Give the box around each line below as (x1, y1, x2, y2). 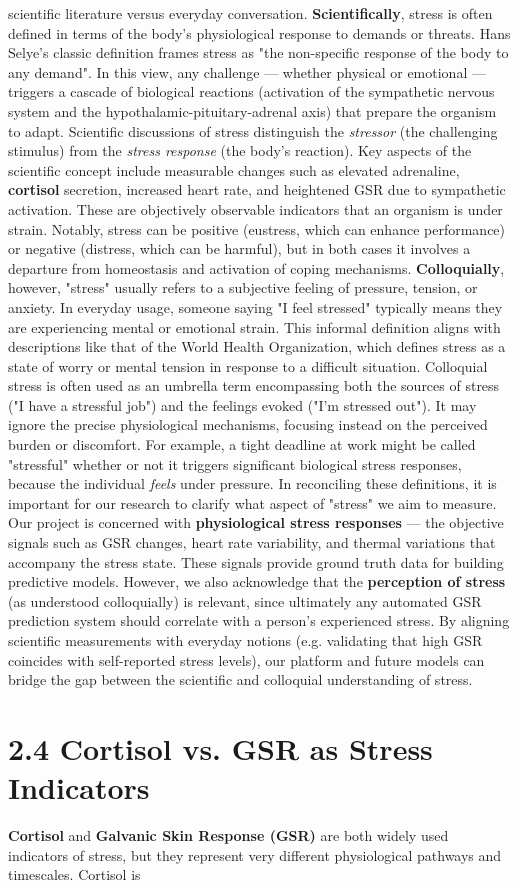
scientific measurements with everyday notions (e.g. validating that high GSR (8, 630, 483, 650)
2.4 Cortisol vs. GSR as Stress (8, 727, 433, 768)
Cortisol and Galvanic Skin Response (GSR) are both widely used (8, 825, 449, 846)
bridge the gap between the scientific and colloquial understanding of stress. (8, 669, 473, 690)
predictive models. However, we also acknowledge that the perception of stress (8, 571, 506, 592)
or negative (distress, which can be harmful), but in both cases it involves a (8, 238, 471, 259)
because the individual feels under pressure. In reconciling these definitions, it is (8, 473, 497, 494)
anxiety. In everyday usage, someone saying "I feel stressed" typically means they (8, 296, 503, 317)
